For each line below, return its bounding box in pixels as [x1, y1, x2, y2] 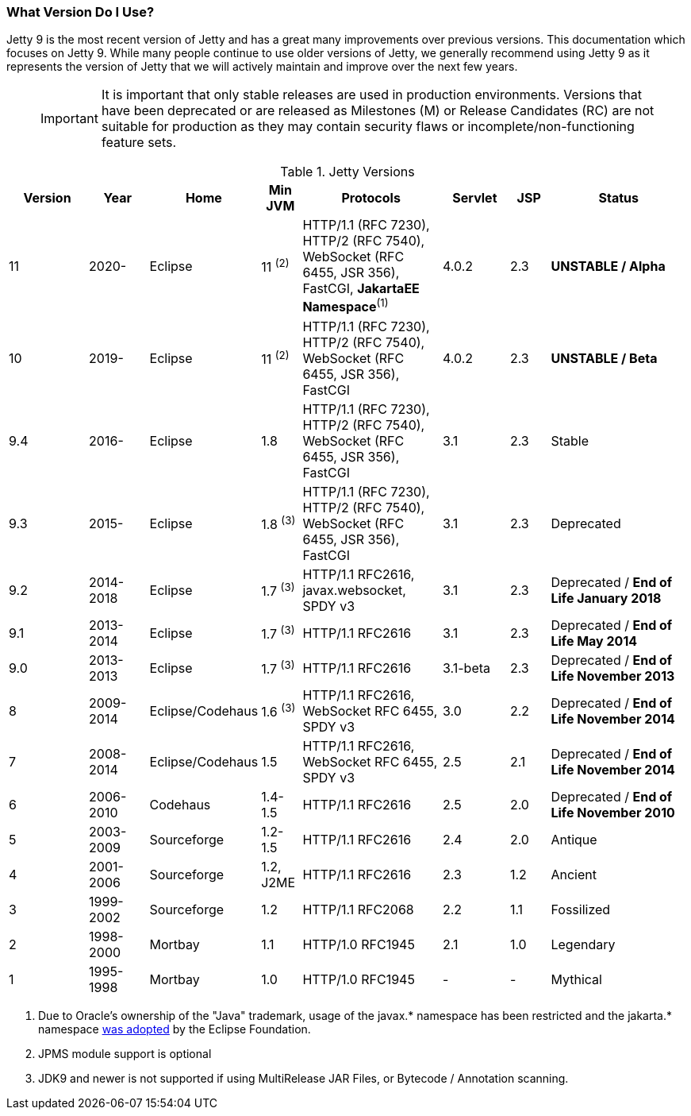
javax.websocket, [302, 581, 406, 598]
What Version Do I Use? [6, 4, 155, 20]
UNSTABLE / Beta [551, 349, 658, 366]
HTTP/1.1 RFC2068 [302, 901, 414, 917]
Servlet [452, 190, 497, 207]
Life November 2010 [551, 804, 675, 821]
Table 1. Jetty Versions [280, 164, 415, 180]
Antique [551, 831, 597, 848]
